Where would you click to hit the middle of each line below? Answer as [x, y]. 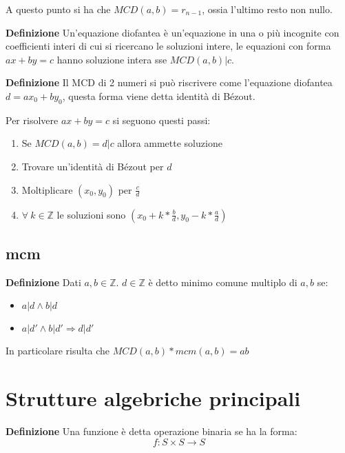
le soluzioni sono [91, 214]
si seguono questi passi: [161, 120]
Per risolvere [32, 120]
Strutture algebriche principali [153, 398]
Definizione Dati [43, 282]
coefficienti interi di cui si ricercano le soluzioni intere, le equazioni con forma [168, 46]
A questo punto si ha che [58, 9]
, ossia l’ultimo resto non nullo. [267, 9]
